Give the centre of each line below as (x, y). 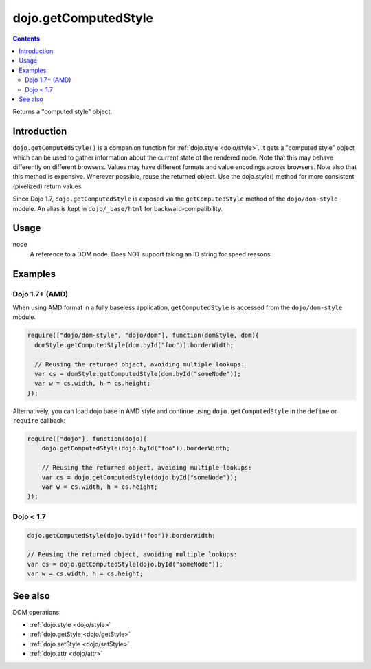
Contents (26, 39)
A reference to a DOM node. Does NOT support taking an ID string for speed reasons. (151, 254)
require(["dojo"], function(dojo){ (87, 439)
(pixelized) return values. (48, 186)
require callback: (39, 421)
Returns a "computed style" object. (63, 112)
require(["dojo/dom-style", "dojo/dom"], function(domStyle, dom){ (143, 336)
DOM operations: (37, 612)
